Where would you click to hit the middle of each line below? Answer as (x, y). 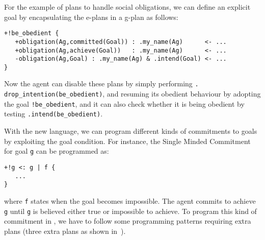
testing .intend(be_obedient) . (54, 114)
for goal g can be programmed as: (57, 151)
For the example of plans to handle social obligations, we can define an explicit (127, 7)
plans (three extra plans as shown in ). (65, 231)
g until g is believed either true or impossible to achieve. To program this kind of (130, 211)
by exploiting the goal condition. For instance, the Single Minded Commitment (127, 141)
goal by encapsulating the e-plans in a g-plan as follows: (91, 17)
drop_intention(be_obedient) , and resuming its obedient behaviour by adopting (132, 94)
